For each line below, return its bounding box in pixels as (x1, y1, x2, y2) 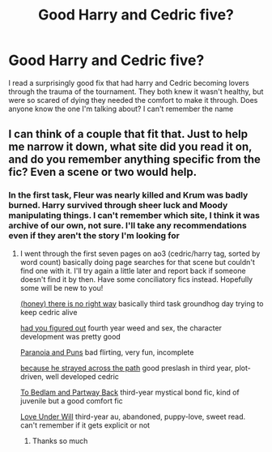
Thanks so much (32, 436, 88, 446)
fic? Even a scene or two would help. (8, 165, 198, 179)
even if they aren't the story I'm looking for (8, 230, 180, 241)
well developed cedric (45, 371, 120, 382)
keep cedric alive (19, 307, 78, 317)
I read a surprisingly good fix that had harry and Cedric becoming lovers (8, 78, 249, 87)
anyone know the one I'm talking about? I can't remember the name (8, 104, 234, 113)
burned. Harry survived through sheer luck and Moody (8, 200, 228, 211)
